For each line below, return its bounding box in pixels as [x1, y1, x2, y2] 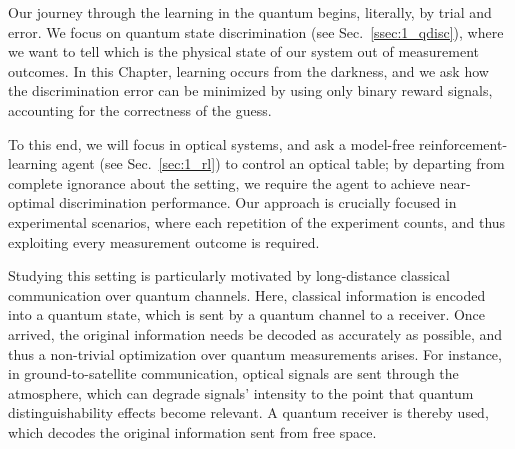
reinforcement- [419, 133, 508, 154]
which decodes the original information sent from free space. [8, 421, 377, 442]
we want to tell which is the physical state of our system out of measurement [8, 41, 480, 62]
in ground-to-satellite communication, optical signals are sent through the [8, 363, 459, 384]
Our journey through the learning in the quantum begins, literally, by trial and [8, 2, 492, 22]
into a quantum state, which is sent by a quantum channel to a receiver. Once [8, 304, 486, 325]
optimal [8, 192, 55, 213]
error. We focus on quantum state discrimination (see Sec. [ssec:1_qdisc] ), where [8, 21, 504, 42]
